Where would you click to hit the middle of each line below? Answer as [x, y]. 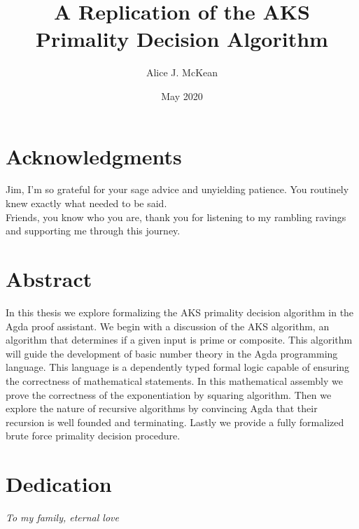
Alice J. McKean [182, 72]
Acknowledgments [94, 156]
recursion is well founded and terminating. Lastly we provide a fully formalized [175, 422]
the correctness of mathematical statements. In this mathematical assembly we [174, 380]
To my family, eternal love [62, 517]
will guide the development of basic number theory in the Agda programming [172, 353]
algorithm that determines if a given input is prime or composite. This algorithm [179, 340]
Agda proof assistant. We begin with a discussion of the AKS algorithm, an [168, 326]
